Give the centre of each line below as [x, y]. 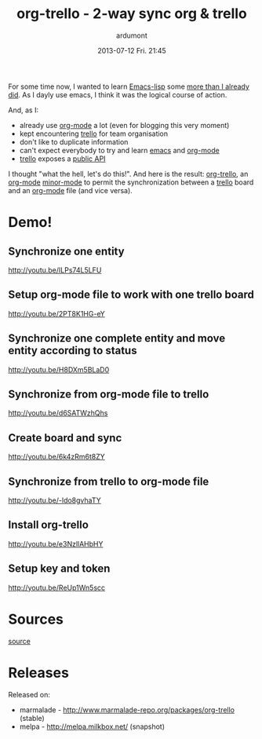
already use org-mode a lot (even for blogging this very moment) [124, 125]
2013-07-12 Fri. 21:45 [132, 50]
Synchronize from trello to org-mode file [109, 481]
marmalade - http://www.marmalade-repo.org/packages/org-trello [127, 710]
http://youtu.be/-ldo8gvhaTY [55, 500]
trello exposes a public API [62, 159]
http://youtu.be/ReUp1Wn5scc [57, 587]
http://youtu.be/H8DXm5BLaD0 [59, 369]
